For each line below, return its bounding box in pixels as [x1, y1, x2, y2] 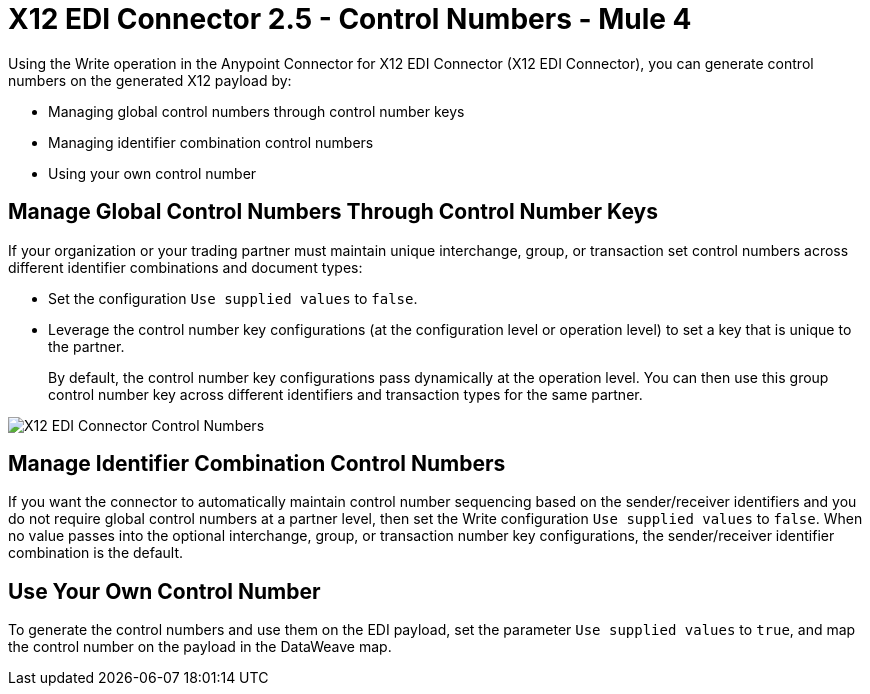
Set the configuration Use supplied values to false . [48, 289, 418, 307]
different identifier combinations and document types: [8, 258, 363, 276]
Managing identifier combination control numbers [48, 133, 374, 151]
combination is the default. [8, 544, 184, 562]
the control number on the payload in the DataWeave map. [8, 638, 392, 656]
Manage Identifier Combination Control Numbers [8, 451, 506, 477]
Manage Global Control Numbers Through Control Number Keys [8, 199, 658, 225]
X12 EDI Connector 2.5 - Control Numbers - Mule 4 [8, 2, 692, 36]
